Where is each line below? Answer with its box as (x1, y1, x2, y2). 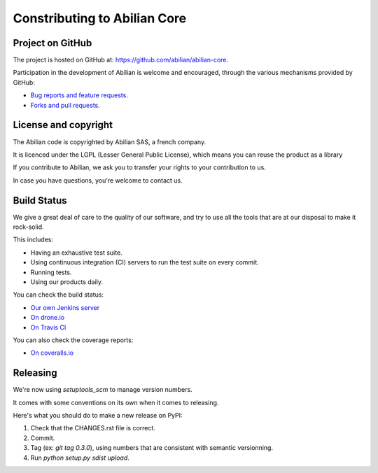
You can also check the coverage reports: (13, 336, 134, 344)
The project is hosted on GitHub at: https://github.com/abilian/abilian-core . (13, 56, 229, 64)
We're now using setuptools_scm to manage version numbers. (13, 386, 192, 394)
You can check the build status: (13, 290, 104, 299)
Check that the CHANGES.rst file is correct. (30, 424, 155, 432)
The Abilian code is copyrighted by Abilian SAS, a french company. (13, 137, 206, 146)
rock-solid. (13, 223, 45, 231)
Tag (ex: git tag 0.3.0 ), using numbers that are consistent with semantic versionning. (30, 444, 273, 452)
